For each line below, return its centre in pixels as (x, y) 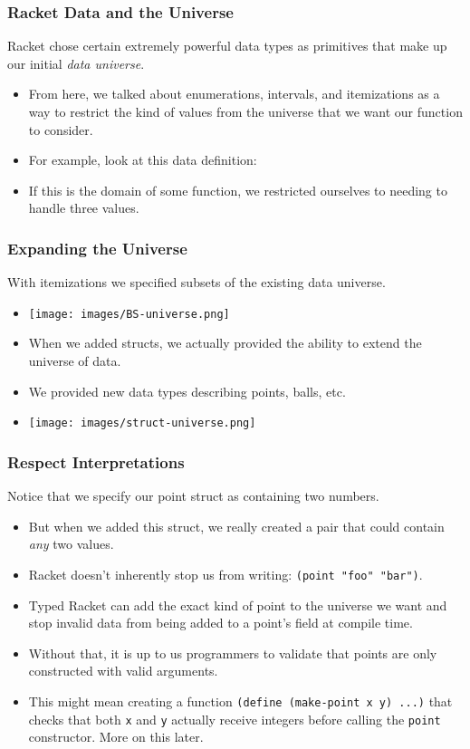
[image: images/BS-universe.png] (129, 314)
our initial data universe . (76, 63)
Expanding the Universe (97, 248)
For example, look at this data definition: (143, 160)
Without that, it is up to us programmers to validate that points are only (233, 653)
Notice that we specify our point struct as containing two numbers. (193, 496)
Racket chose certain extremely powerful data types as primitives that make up (227, 46)
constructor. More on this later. (116, 737)
